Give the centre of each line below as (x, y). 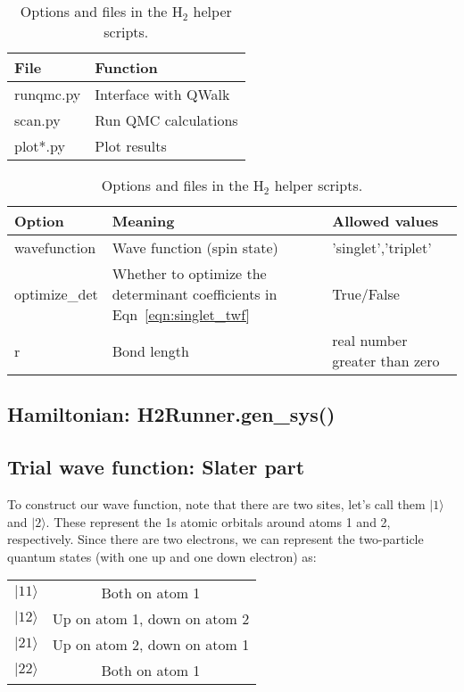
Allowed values (385, 221)
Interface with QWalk (162, 94)
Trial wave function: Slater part (156, 467)
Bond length (150, 350)
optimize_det (56, 294)
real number (370, 340)
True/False (366, 294)
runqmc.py (48, 94)
